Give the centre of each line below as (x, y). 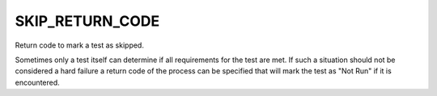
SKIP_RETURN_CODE (87, 21)
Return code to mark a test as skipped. (80, 45)
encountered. (37, 82)
